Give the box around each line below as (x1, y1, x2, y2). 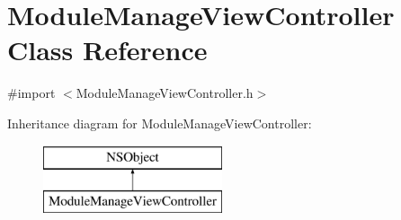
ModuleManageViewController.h (76, 84, 254, 102)
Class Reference (7, 31, 208, 68)
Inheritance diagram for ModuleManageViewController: (7, 113, 312, 132)
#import (7, 84, 56, 102)
